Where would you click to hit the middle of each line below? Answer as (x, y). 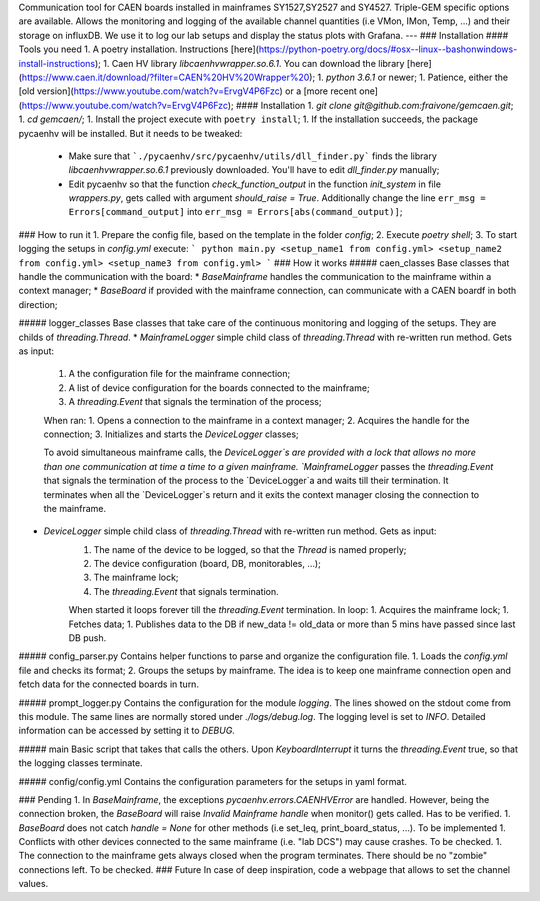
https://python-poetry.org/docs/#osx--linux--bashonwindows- (388, 49)
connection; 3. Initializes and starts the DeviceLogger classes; (171, 434)
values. (33, 884)
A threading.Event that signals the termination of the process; (195, 402)
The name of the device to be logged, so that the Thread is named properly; (250, 549)
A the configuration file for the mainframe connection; (179, 374)
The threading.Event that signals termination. (186, 591)
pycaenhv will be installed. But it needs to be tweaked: (130, 133)
